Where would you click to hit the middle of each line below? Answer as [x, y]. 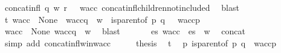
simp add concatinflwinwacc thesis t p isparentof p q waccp [140, 42]
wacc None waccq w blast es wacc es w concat [125, 31]
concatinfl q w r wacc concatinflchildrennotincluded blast [122, 7]
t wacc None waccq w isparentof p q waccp [102, 19]
